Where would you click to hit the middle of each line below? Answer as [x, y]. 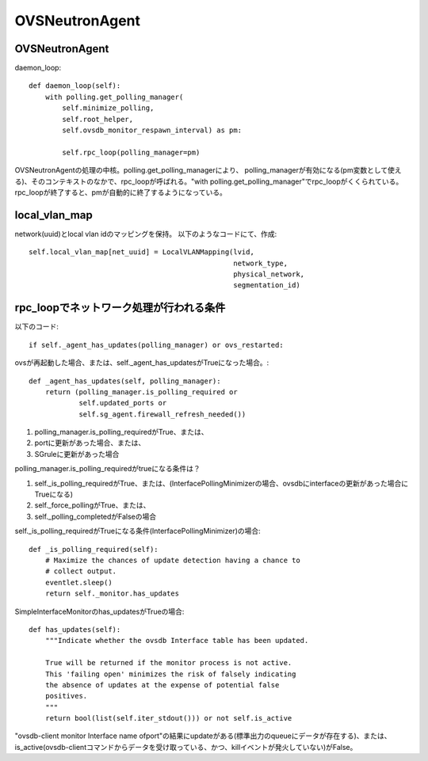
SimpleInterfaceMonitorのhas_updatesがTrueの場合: [99, 611]
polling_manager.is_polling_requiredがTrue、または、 [121, 432]
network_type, [261, 263]
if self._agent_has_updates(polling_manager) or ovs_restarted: [157, 345]
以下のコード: [37, 327]
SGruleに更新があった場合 [77, 454]
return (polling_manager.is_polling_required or [141, 392]
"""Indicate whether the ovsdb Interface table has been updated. [177, 641]
